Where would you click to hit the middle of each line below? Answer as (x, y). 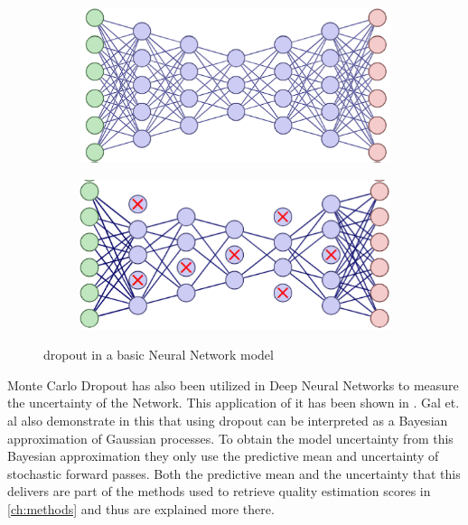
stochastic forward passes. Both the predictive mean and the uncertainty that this (234, 473)
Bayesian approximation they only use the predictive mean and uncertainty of (223, 456)
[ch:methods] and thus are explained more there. (141, 508)
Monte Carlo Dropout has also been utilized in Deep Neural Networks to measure (233, 384)
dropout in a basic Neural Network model (159, 355)
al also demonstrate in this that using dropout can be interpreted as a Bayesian (228, 420)
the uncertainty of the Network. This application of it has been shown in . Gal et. (234, 403)
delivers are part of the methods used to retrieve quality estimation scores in (219, 491)
